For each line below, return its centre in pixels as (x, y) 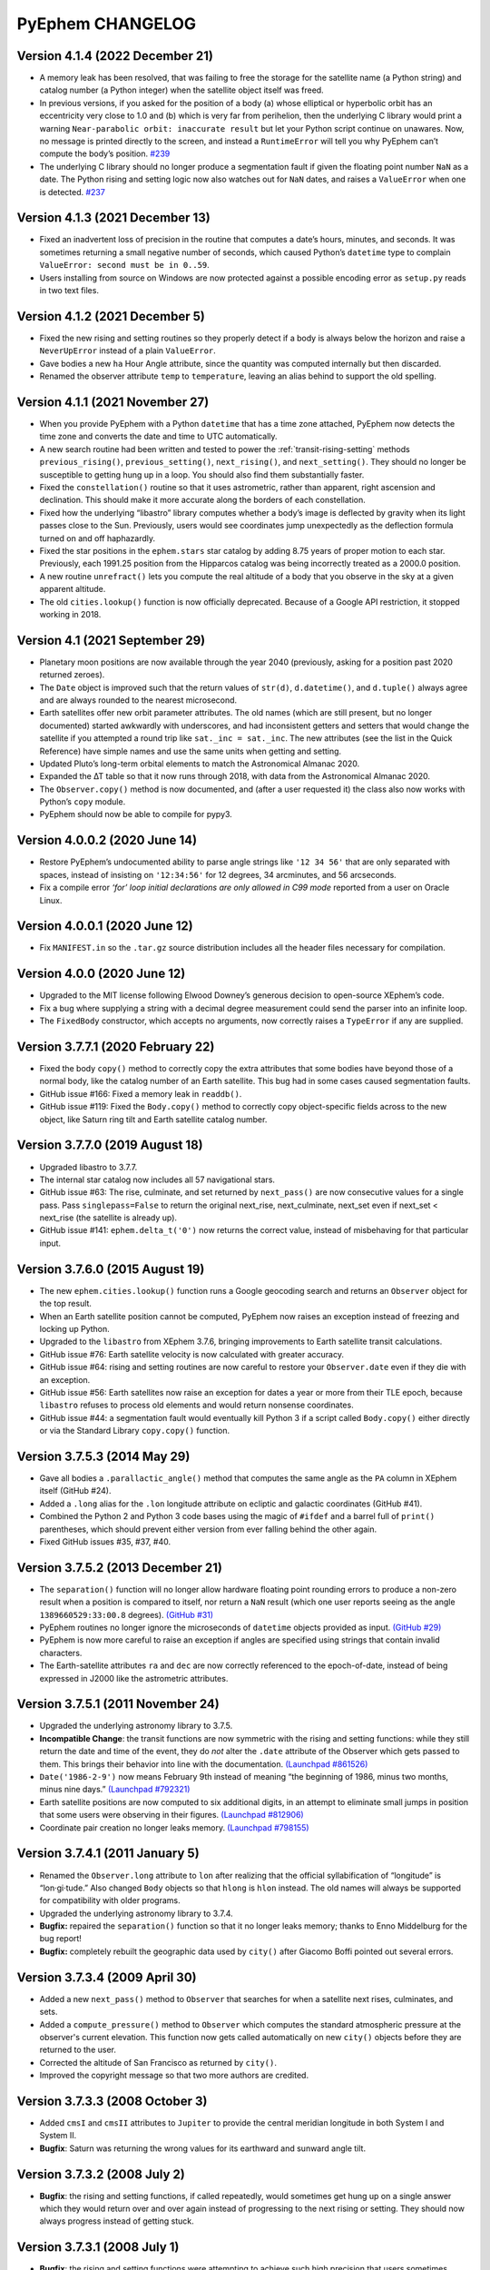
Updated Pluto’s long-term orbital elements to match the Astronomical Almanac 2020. (200, 764)
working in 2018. (70, 614)
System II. (58, 2136)
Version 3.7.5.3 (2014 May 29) (103, 1456)
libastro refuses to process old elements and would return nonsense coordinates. (196, 1405)
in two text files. (69, 291)
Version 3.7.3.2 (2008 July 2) (101, 2174)
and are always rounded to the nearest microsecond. (138, 700)
